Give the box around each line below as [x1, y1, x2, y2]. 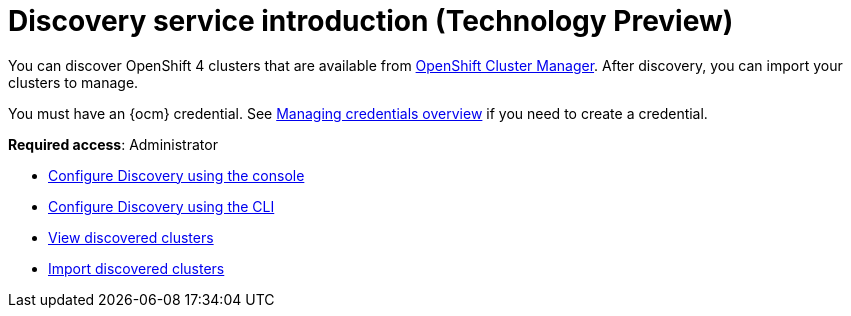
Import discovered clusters [48, 259, 225, 277]
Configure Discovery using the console [48, 166, 305, 184]
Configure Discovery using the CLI [48, 197, 275, 215]
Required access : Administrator [8, 135, 218, 153]
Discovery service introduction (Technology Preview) [8, 4, 734, 38]
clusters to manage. [8, 73, 139, 91]
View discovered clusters [48, 228, 214, 246]
